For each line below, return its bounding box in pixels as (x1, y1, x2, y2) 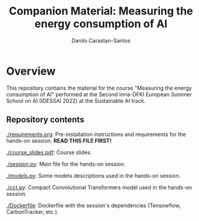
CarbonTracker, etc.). (6, 208, 59, 215)
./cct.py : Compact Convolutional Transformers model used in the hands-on (6, 184, 192, 191)
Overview (6, 64, 56, 78)
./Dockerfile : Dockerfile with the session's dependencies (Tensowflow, (6, 202, 182, 209)
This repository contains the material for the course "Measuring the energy (6, 84, 192, 92)
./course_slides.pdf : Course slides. (6, 149, 92, 156)
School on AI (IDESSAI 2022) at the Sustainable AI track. (6, 97, 146, 104)
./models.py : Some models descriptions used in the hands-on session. (6, 172, 181, 179)
